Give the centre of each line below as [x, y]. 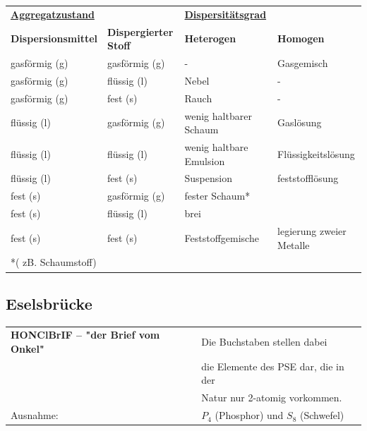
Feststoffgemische [222, 237]
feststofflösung [308, 178]
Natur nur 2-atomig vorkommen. [272, 397]
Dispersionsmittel [54, 38]
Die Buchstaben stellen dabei [264, 342]
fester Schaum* [217, 196]
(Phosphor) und [249, 415]
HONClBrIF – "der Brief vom [85, 335]
